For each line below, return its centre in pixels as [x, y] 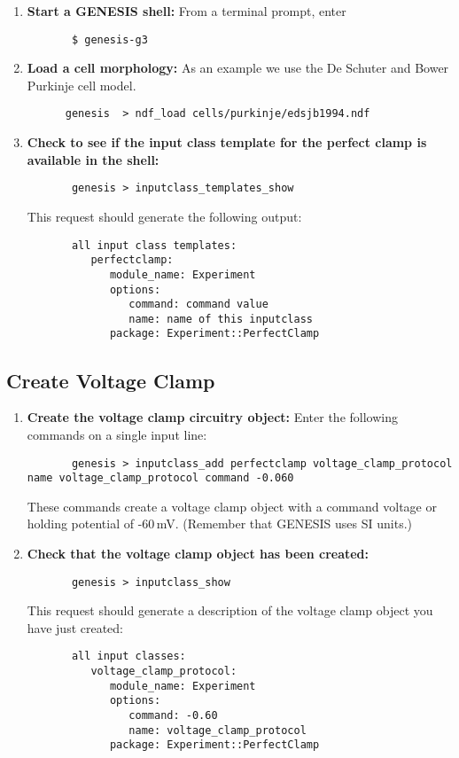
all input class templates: [154, 245]
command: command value [198, 305]
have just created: [75, 627]
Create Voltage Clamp [111, 380]
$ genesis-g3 [109, 39]
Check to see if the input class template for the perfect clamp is [227, 142]
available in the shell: [93, 159]
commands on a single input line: [117, 434]
